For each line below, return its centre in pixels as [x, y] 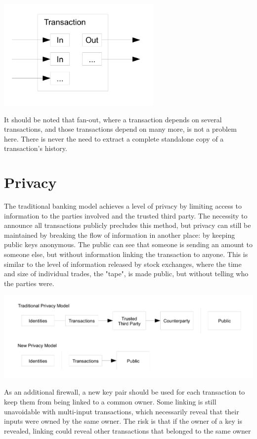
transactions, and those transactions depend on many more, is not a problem [120, 129]
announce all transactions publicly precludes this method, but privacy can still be [128, 225]
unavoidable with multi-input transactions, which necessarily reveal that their [122, 411]
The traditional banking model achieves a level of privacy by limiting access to [123, 206]
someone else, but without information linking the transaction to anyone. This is [126, 254]
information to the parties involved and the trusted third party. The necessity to [126, 215]
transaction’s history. [36, 148]
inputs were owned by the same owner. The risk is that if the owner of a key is [123, 421]
